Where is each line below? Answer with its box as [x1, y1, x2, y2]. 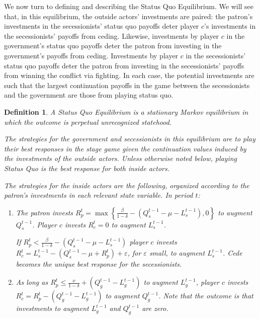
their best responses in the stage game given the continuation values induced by [4, 143, 246, 153]
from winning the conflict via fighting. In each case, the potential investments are [4, 70, 254, 81]
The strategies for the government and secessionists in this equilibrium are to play [4, 133, 255, 144]
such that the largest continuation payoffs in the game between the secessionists [4, 79, 250, 90]
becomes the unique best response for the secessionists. [16, 259, 182, 269]
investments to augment [16, 303, 89, 313]
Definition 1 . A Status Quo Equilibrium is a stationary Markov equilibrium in [4, 106, 248, 117]
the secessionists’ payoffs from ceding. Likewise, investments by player [4, 30, 219, 41]
